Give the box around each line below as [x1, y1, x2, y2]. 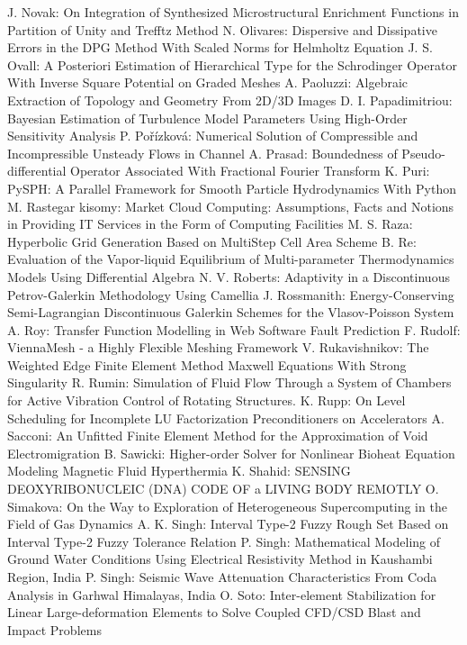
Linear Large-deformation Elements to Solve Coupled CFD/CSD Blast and [7, 603, 421, 622]
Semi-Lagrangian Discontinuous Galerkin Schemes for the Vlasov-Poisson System [7, 303, 454, 322]
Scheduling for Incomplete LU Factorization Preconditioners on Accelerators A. [7, 408, 445, 427]
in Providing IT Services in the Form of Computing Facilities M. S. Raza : [7, 214, 413, 233]
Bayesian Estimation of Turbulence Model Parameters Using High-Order [7, 108, 408, 127]
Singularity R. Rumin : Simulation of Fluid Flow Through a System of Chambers [7, 373, 452, 392]
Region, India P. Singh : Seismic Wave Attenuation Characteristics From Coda [7, 568, 437, 586]
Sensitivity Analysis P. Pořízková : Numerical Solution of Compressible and [7, 126, 418, 145]
